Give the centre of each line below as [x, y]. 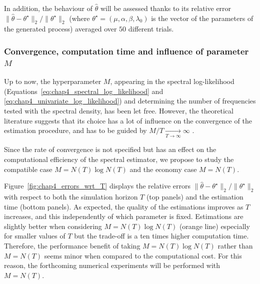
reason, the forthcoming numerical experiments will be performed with [112, 265]
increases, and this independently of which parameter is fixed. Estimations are [124, 216]
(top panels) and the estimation [195, 196]
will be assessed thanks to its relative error [166, 8]
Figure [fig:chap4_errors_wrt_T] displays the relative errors [97, 186]
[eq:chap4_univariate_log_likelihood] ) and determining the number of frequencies [130, 101]
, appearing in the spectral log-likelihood [172, 81]
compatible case [28, 169]
